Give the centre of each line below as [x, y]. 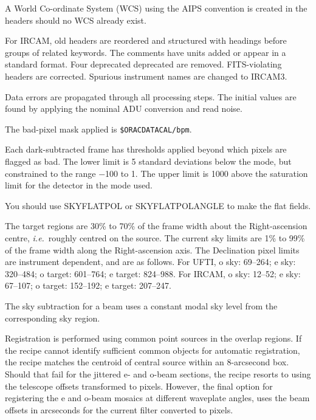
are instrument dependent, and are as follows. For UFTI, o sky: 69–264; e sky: [150, 262]
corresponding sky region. [53, 318]
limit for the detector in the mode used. [79, 185]
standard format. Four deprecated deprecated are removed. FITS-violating [143, 64]
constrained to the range [50, 173]
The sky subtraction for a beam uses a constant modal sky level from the [141, 305]
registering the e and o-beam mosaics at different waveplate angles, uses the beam [157, 398]
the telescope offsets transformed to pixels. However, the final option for [139, 386]
